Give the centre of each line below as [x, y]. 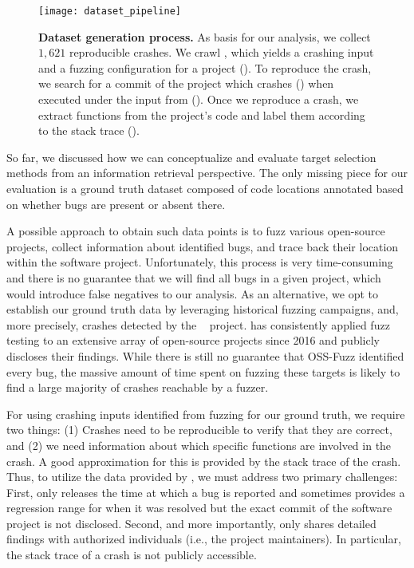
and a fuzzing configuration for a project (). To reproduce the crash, [205, 67]
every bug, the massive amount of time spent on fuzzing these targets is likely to [203, 371]
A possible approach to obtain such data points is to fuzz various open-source [196, 231]
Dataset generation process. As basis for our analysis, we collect [205, 36]
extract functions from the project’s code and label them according [202, 114]
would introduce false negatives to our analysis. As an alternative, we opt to [192, 293]
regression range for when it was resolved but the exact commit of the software [199, 508]
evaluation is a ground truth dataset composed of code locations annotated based [205, 188]
